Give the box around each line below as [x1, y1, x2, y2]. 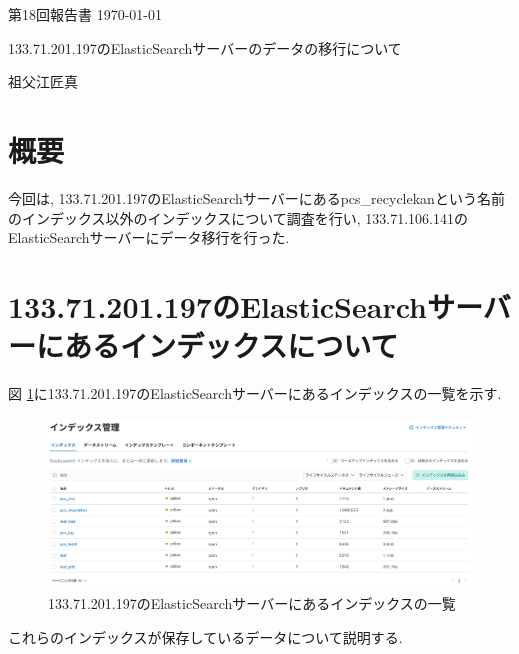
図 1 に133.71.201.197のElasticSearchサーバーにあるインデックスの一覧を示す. [8, 383, 502, 403]
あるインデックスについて [64, 325, 399, 366]
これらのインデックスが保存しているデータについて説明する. [8, 626, 403, 647]
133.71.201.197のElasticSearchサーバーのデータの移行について [8, 37, 402, 58]
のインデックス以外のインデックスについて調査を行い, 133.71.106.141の [8, 207, 468, 228]
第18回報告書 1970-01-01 [8, 4, 162, 24]
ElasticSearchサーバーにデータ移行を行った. [8, 227, 290, 248]
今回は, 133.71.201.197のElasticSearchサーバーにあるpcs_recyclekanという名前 [8, 187, 505, 208]
